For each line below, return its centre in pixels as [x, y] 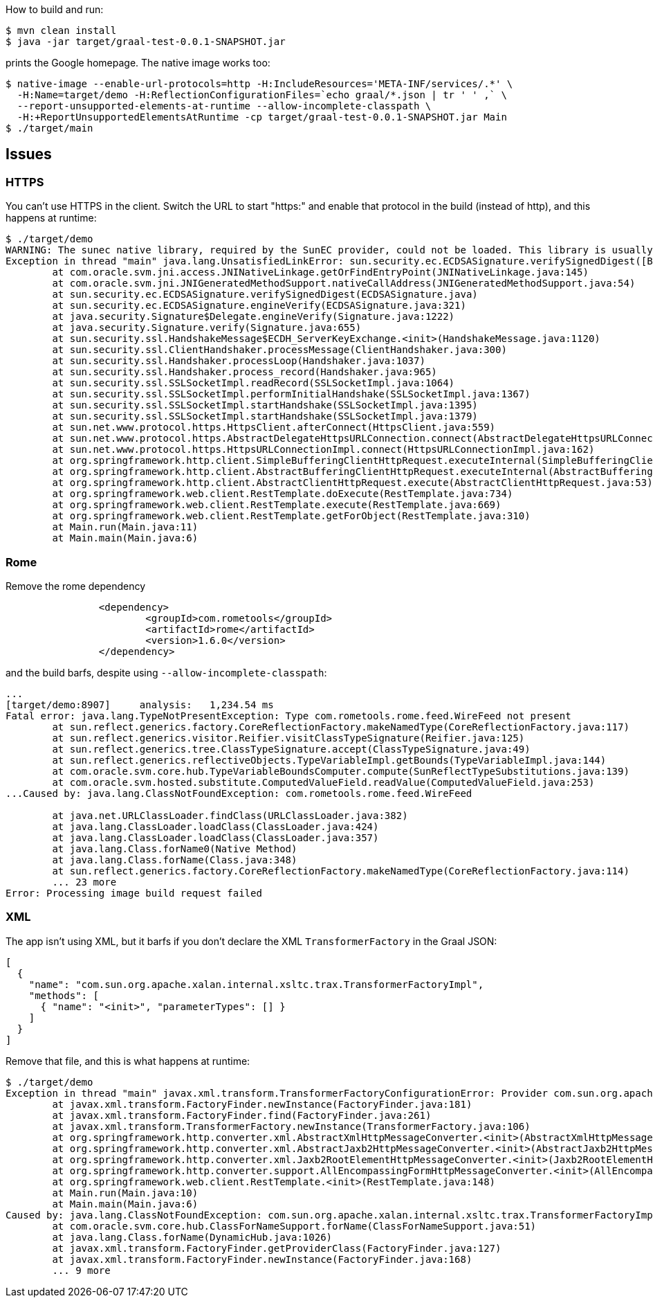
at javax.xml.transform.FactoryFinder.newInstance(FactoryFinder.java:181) [262, 1104]
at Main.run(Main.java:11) [125, 527]
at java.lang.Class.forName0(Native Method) [175, 848]
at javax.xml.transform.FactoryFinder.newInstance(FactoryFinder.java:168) [262, 1259]
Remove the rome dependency [76, 586]
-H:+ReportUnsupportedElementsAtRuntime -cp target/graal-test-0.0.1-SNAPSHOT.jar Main [262, 117]
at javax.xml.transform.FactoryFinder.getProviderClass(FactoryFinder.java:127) [277, 1248]
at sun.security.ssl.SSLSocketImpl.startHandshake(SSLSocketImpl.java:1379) [265, 416]
